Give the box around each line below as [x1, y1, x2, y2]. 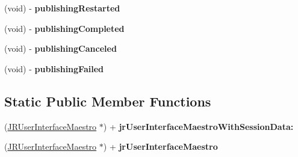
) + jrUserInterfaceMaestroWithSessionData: [103, 120, 294, 132]
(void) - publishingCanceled [4, 42, 117, 55]
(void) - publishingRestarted [4, 2, 120, 14]
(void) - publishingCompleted [4, 22, 125, 34]
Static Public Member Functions [4, 91, 211, 110]
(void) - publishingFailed [4, 62, 104, 75]
